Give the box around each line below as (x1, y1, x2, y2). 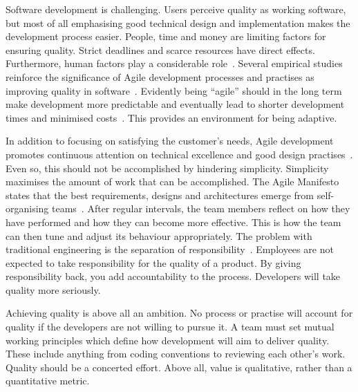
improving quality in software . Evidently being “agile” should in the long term (6, 83, 342, 97)
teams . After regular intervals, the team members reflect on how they (52, 201, 350, 216)
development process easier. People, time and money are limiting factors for (6, 29, 326, 44)
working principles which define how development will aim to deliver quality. (6, 333, 330, 347)
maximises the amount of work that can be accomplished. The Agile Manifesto (6, 174, 339, 189)
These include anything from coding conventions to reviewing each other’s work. (6, 346, 346, 361)
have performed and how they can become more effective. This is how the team (6, 214, 341, 229)
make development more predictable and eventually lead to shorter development (6, 97, 345, 111)
